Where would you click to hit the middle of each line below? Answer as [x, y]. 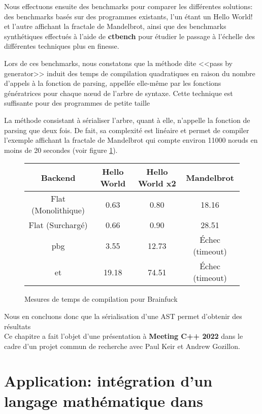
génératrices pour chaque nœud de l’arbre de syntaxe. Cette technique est [119, 93]
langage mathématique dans [104, 401]
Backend [58, 177]
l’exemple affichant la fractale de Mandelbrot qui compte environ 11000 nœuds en [131, 140]
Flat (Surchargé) [58, 225]
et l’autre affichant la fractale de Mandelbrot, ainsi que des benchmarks [115, 26]
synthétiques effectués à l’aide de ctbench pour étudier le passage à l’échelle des [129, 36]
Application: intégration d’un [108, 381]
